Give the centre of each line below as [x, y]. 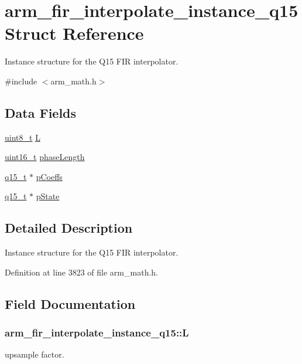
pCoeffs [49, 176]
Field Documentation [70, 303]
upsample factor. [35, 354]
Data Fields [41, 112]
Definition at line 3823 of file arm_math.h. [81, 272]
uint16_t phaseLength [45, 157]
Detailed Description [69, 228]
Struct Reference [74, 33]
